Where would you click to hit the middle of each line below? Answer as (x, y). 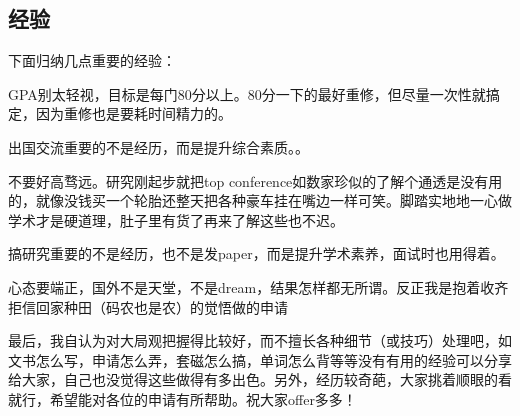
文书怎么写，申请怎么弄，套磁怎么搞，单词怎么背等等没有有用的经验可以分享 (260, 359)
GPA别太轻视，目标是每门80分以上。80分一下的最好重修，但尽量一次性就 (247, 93)
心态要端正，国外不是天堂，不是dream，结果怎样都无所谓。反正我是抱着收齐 (258, 286)
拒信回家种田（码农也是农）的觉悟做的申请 (148, 306)
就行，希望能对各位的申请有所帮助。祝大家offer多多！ (182, 398)
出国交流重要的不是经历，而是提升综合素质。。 (158, 146)
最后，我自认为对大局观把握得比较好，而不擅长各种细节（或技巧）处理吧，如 (260, 340)
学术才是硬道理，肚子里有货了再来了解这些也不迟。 (176, 219)
